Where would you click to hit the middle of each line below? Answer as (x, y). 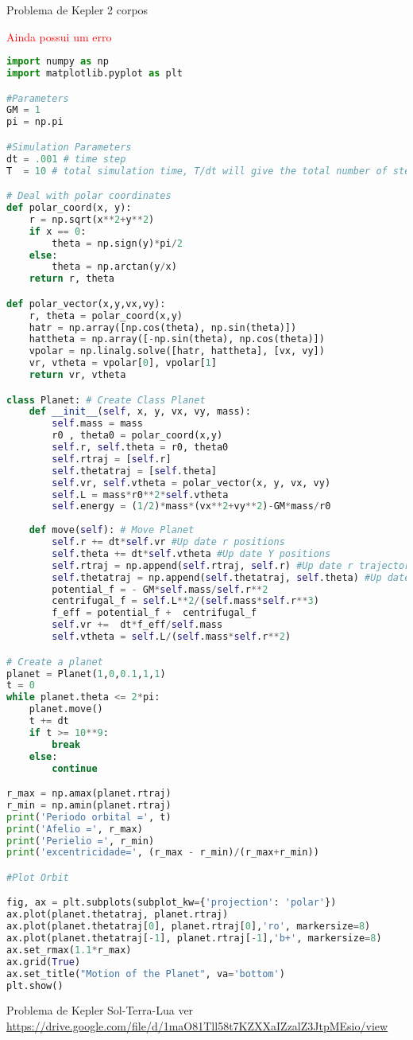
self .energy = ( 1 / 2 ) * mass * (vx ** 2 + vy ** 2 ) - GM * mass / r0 (191, 506)
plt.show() (35, 985)
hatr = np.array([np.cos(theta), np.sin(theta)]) (163, 327)
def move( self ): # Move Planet (112, 530)
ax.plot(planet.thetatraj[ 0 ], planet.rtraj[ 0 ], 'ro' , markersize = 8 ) (189, 927)
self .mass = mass (97, 424)
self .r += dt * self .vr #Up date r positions (168, 542)
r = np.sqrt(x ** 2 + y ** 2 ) (92, 219)
